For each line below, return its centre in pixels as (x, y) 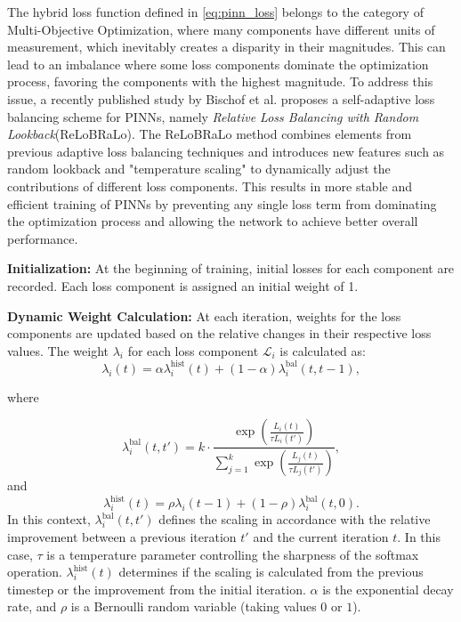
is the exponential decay (388, 589)
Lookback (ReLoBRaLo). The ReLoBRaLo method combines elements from (210, 134)
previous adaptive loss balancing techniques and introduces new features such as (226, 151)
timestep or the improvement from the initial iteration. (157, 589)
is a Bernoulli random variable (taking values (194, 606)
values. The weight (58, 350)
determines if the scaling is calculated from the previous (271, 572)
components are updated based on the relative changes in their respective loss (219, 333)
